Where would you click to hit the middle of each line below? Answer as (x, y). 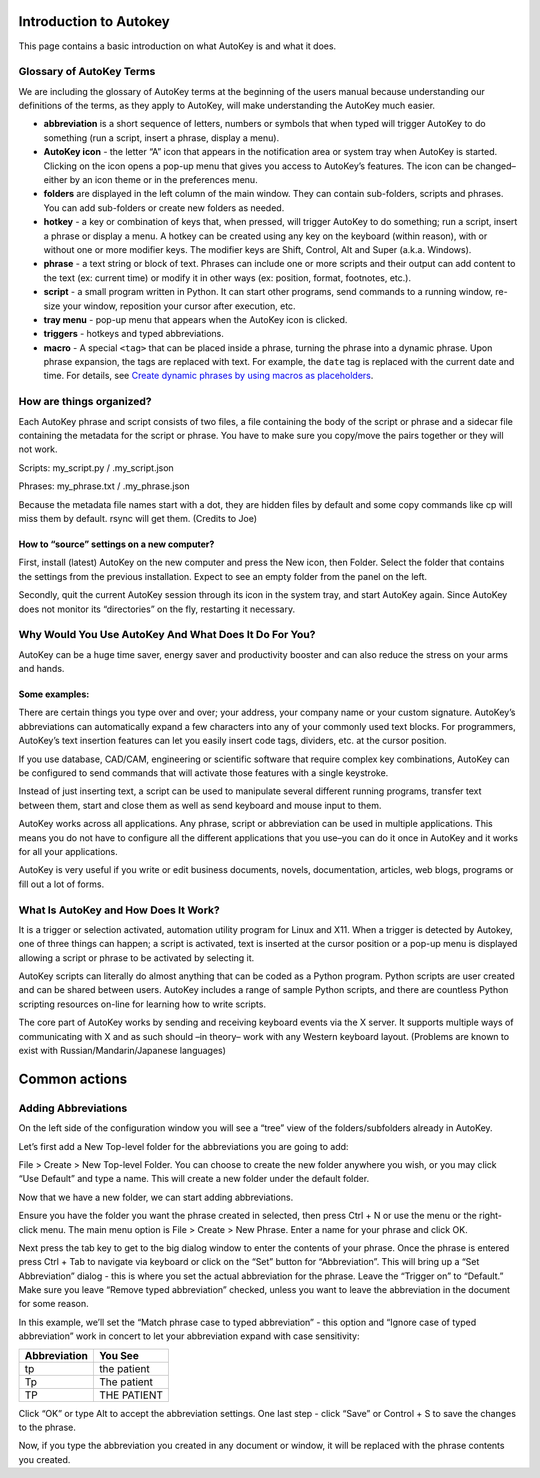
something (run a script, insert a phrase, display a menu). (161, 137)
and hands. (41, 669)
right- (490, 1216)
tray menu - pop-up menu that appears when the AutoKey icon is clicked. (195, 319)
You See (118, 1355)
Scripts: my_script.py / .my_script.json (96, 467)
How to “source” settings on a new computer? (116, 544)
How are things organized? (85, 402)
